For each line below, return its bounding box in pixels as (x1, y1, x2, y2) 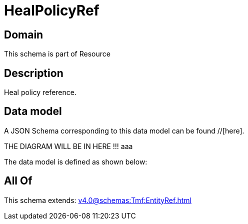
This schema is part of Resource (4, 49, 110, 58)
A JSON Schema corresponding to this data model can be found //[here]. (4, 126, 244, 135)
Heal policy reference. (4, 88, 76, 97)
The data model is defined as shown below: (4, 157, 147, 166)
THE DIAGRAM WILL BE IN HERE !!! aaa (4, 141, 133, 150)
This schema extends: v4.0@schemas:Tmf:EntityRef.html (4, 195, 191, 204)
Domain (4, 28, 43, 41)
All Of (4, 174, 32, 187)
